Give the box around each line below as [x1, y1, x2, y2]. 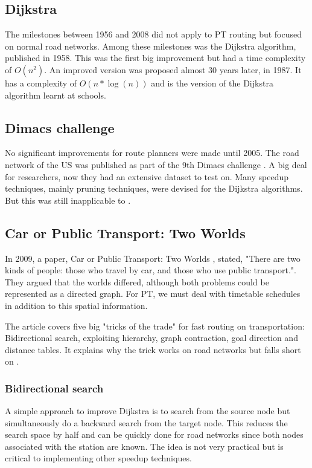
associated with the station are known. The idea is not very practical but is [5, 440, 284, 452]
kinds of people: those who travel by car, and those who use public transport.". [5, 264, 296, 276]
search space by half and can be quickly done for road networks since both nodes [5, 428, 304, 441]
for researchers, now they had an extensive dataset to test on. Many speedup [5, 170, 288, 183]
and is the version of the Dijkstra [151, 76, 273, 89]
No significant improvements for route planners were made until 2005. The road [5, 146, 299, 159]
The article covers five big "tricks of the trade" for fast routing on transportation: [5, 319, 305, 332]
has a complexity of [5, 76, 77, 89]
